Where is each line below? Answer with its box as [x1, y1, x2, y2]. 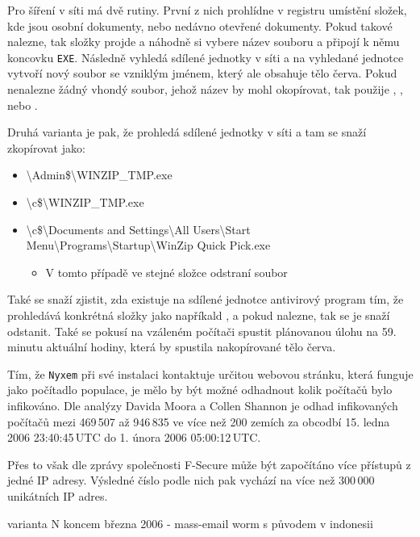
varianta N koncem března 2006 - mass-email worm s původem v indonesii [7, 514, 373, 531]
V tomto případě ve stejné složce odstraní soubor [45, 263, 288, 280]
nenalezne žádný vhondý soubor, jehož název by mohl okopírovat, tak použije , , [7, 81, 403, 98]
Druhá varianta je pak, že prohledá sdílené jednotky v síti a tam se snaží [7, 124, 367, 141]
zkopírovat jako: [7, 139, 85, 156]
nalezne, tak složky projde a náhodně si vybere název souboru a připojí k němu [7, 33, 400, 50]
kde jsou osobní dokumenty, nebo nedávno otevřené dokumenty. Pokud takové [7, 17, 393, 34]
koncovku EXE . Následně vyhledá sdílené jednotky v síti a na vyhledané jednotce [7, 48, 404, 65]
